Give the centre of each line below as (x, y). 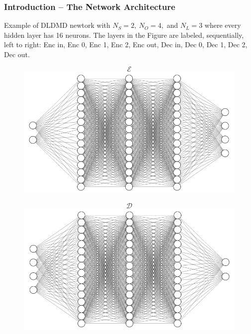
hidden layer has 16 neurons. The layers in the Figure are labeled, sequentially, (124, 35)
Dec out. (17, 54)
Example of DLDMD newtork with (57, 25)
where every (223, 25)
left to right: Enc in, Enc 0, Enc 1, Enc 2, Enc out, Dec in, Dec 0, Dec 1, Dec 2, (126, 44)
